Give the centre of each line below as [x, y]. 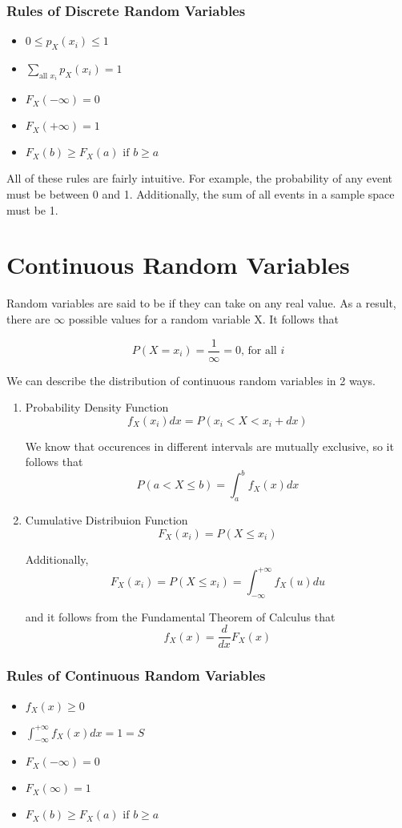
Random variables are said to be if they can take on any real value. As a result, [201, 303]
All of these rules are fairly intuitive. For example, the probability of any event [200, 178]
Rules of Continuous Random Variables [136, 675]
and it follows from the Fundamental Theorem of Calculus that [180, 616]
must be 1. [32, 209]
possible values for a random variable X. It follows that [204, 318]
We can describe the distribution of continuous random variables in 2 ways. [191, 380]
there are [28, 318]
